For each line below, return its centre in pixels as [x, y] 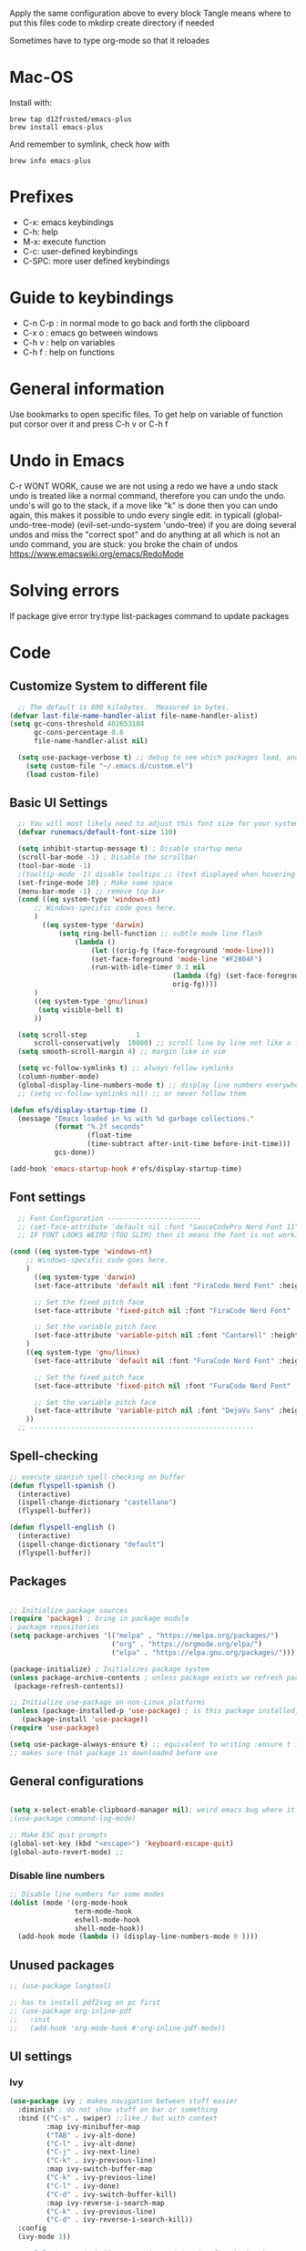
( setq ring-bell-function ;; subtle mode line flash [160, 934]
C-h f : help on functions [69, 352]
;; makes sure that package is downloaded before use [114, 1753]
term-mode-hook [103, 1911]
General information [87, 389]
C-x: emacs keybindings [68, 222]
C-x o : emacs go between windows [90, 333]
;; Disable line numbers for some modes [87, 1895]
